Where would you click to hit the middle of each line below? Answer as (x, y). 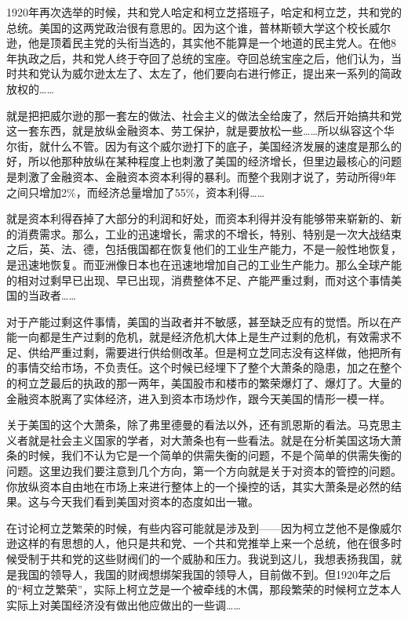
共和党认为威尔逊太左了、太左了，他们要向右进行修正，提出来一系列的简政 (209, 73)
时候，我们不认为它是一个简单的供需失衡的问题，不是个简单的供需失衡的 (215, 455)
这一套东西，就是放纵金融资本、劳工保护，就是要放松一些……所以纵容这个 (195, 131)
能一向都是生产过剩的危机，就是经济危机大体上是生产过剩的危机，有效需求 (199, 337)
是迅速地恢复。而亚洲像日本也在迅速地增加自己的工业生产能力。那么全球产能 (204, 264)
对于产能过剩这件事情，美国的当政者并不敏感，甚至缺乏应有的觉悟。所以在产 (204, 321)
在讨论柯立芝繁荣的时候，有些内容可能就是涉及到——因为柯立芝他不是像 (193, 527)
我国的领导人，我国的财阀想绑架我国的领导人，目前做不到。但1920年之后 (204, 574)
